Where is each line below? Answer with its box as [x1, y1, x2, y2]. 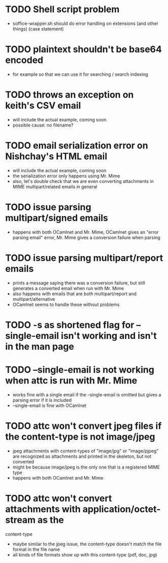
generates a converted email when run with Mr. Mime [12, 285, 124, 291]
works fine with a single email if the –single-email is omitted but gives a [12, 391, 161, 397]
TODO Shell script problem [5, 4, 120, 15]
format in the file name [12, 546, 60, 552]
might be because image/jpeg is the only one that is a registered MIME [12, 464, 160, 470]
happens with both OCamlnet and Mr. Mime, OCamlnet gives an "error [12, 229, 159, 235]
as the [37, 514, 64, 525]
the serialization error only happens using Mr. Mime [12, 173, 120, 179]
